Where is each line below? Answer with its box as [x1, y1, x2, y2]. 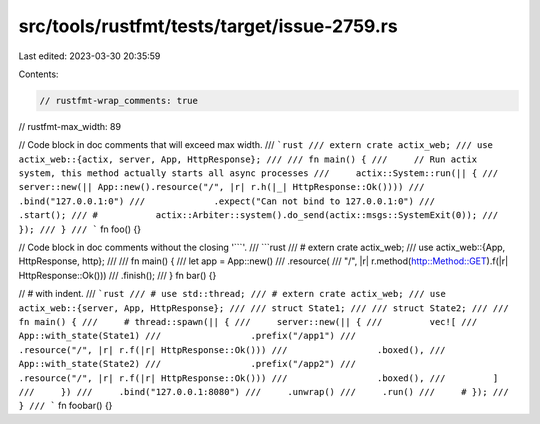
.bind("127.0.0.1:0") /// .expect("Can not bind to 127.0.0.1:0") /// [18, 195, 435, 207]
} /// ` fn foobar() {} [18, 400, 113, 412]
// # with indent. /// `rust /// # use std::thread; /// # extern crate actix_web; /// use [18, 288, 447, 300]
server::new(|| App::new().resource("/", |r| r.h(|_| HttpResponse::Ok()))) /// [18, 181, 425, 193]
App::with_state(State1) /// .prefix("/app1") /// [18, 330, 357, 342]
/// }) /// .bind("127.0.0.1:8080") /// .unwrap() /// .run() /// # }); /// [18, 386, 509, 397]
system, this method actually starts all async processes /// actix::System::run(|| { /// [18, 168, 499, 179]
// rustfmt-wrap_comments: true [39, 95, 199, 106]
